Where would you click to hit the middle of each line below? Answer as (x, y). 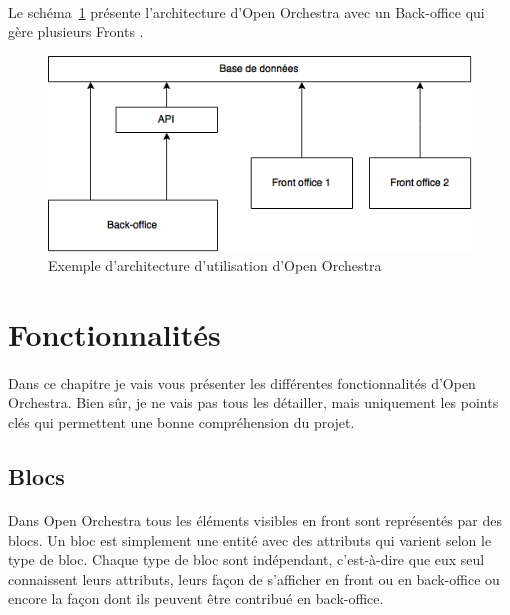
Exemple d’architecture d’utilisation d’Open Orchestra (215, 265)
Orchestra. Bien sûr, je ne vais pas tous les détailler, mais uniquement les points (253, 402)
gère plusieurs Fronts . (76, 31)
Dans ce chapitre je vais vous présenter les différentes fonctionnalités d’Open (242, 382)
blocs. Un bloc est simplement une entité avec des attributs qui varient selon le (250, 539)
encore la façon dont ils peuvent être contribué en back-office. (196, 598)
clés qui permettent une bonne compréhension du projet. (181, 422)
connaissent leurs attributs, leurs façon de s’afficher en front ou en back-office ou (254, 578)
